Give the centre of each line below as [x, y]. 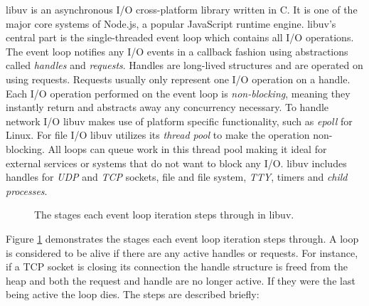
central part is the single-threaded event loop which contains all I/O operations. [180, 37]
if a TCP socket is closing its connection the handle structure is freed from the [177, 267]
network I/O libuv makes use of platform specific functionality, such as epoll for [179, 121]
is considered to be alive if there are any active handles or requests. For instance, [182, 252]
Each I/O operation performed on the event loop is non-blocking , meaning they [178, 93]
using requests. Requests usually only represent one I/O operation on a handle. [178, 79]
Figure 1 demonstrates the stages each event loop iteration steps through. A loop [182, 238]
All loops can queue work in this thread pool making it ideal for [187, 148]
